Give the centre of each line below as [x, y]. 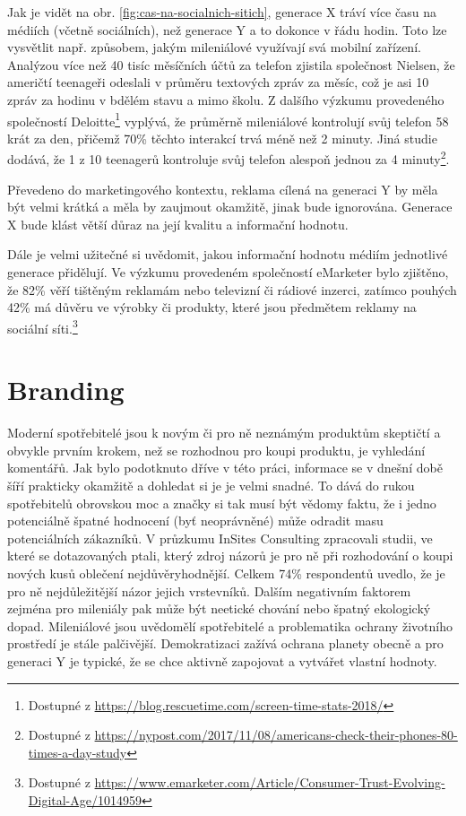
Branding [66, 390]
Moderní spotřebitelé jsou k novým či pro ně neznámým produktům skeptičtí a [224, 433]
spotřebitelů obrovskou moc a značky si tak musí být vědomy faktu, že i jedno [222, 503]
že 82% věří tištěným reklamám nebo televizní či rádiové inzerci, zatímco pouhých [232, 289]
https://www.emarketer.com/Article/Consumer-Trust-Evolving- [270, 782]
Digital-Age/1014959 [85, 799]
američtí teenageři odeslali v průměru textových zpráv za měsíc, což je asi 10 [218, 82]
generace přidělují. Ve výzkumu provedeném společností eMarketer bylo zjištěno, [228, 272]
